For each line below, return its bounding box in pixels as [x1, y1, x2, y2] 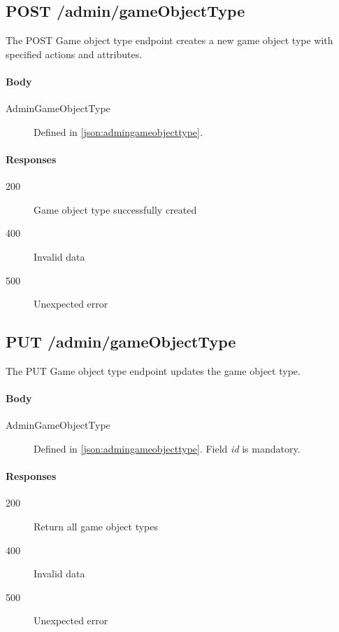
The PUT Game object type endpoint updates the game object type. [6, 363, 301, 378]
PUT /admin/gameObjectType [6, 331, 236, 352]
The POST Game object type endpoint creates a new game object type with [6, 33, 333, 48]
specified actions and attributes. [6, 46, 143, 61]
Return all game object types [34, 518, 159, 533]
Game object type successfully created [34, 202, 197, 217]
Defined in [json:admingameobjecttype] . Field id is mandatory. [34, 441, 301, 455]
